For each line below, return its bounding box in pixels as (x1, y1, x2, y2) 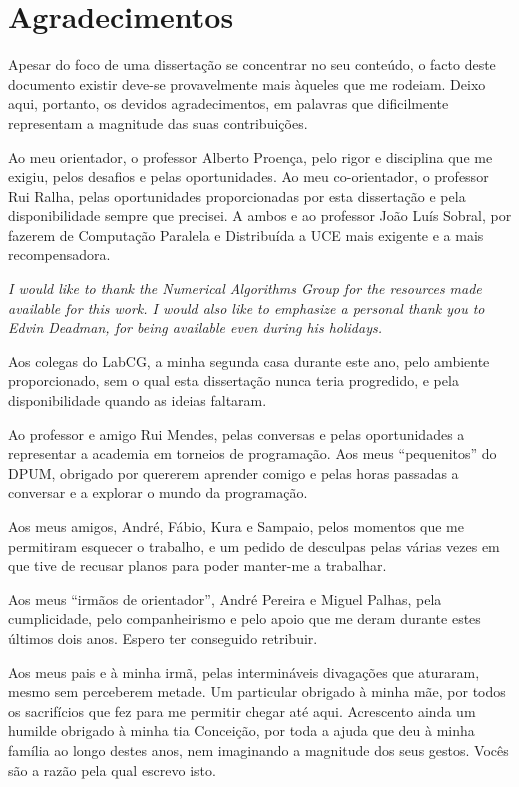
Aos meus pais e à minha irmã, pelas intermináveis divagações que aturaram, (8, 661, 480, 682)
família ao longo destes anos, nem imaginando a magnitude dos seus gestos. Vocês (8, 739, 509, 760)
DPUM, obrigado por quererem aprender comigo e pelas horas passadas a (8, 462, 459, 483)
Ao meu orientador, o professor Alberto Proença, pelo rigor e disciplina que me (8, 146, 493, 167)
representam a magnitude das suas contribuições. (8, 112, 308, 133)
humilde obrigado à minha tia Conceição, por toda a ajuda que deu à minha (8, 720, 475, 741)
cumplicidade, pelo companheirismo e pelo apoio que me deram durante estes (8, 608, 481, 629)
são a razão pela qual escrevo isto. (8, 759, 216, 780)
